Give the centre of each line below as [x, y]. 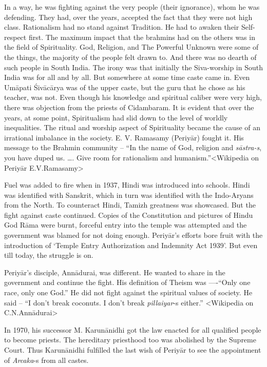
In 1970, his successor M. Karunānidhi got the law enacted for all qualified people [133, 329]
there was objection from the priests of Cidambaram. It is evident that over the [129, 107]
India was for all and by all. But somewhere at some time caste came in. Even [127, 77]
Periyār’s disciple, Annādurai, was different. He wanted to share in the [115, 272]
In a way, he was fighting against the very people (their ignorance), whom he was [132, 7]
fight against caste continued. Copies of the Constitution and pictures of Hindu [129, 215]
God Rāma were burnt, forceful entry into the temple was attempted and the [126, 225]
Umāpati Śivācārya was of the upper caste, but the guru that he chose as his [125, 87]
